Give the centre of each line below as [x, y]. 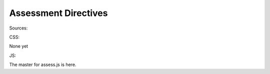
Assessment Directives [58, 13]
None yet [19, 46]
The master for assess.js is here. [43, 64]
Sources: [18, 28]
